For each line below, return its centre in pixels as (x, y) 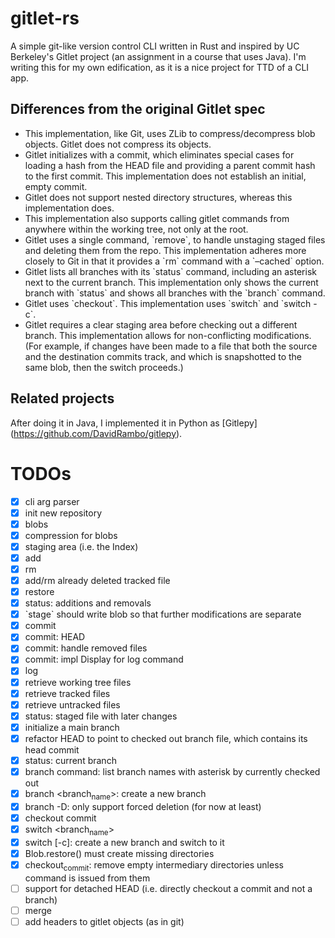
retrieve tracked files (67, 693)
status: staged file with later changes (101, 716)
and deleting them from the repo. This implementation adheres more (165, 250)
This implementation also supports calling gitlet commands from (157, 218)
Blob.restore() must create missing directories (119, 853)
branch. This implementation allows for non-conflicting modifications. (168, 335)
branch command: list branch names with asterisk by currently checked (172, 771)
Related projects (62, 398)
